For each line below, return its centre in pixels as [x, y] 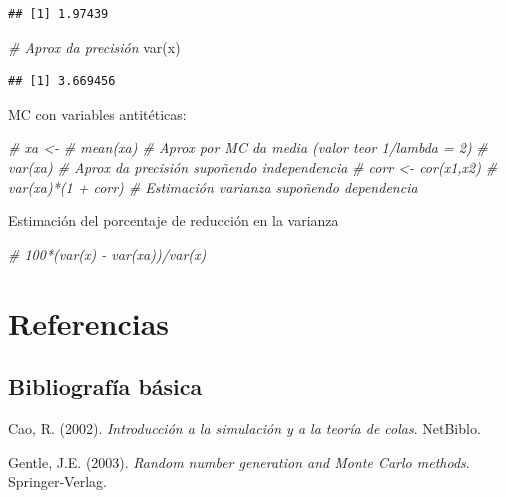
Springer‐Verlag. [57, 481]
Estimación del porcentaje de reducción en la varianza [173, 220]
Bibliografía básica [105, 386]
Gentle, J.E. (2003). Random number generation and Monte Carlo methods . [239, 461]
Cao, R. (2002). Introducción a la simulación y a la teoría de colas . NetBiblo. [244, 427]
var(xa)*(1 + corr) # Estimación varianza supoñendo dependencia [213, 186]
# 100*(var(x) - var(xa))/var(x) [107, 253]
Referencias [89, 322]
